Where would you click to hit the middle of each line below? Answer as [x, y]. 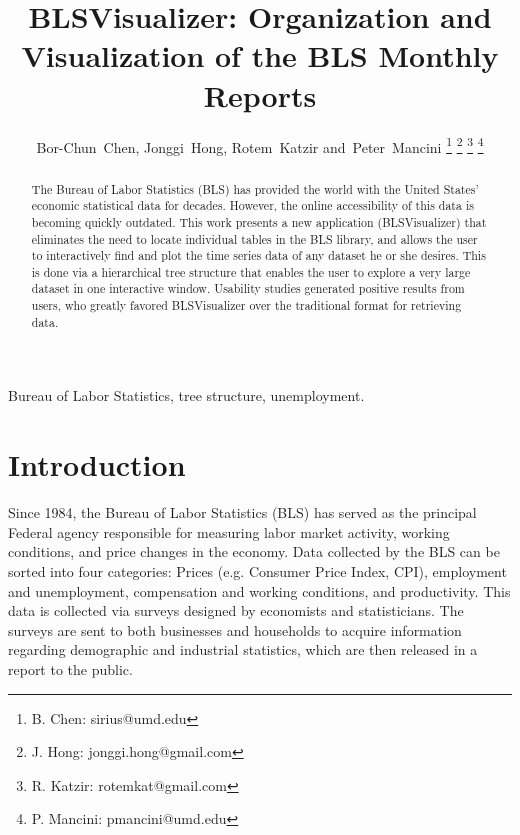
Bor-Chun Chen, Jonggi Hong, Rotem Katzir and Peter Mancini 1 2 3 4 [260, 145]
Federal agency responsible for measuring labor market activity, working [229, 531]
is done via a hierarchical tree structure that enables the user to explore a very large [251, 271]
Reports [260, 94]
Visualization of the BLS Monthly [260, 55]
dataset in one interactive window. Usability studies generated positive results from [248, 288]
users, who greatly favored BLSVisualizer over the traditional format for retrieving [246, 305]
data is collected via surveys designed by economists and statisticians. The [236, 610]
